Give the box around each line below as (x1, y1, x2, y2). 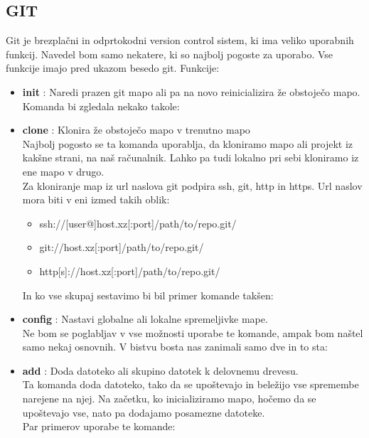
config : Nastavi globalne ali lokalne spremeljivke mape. (22, 311, 268, 326)
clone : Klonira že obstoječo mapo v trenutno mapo (22, 122, 250, 137)
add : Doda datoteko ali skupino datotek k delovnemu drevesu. (22, 363, 299, 378)
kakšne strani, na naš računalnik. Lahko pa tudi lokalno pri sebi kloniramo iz (22, 150, 359, 165)
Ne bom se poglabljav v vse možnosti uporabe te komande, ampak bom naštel (22, 325, 363, 340)
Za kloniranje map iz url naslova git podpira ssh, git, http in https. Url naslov (22, 178, 363, 193)
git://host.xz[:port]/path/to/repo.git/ (39, 240, 204, 255)
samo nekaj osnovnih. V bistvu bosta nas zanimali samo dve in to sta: (22, 339, 328, 354)
